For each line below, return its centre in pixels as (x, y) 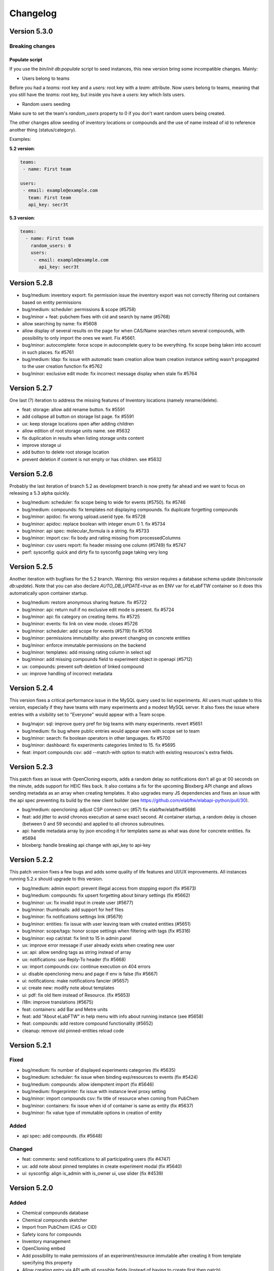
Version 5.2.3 (31, 767)
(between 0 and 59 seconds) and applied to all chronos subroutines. (93, 824)
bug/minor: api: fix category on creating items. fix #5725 (81, 617)
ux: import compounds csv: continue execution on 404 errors (86, 966)
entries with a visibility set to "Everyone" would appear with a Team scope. (88, 714)
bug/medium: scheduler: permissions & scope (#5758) (79, 310)
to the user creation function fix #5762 (62, 367)
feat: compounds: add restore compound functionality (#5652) (88, 1023)
